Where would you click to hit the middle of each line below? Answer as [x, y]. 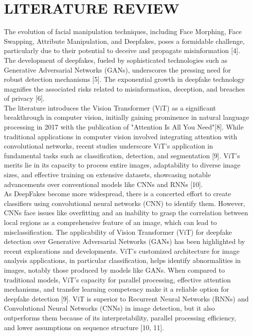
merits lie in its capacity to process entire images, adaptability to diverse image [122, 165]
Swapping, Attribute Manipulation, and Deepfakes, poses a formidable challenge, [124, 41]
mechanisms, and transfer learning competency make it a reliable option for [117, 289]
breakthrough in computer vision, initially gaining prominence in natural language [126, 117]
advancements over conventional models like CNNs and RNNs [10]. [103, 184]
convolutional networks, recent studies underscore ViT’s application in [108, 146]
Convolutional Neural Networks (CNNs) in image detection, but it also [109, 308]
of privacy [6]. [24, 98]
